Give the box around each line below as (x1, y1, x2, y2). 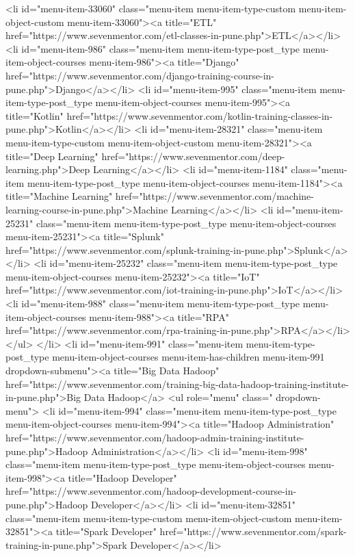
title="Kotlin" (5, 108, 64, 122)
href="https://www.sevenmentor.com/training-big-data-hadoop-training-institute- (5, 376, 349, 391)
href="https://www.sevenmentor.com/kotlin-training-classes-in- (66, 108, 333, 122)
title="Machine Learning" (5, 189, 113, 203)
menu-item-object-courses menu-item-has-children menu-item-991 (52, 350, 325, 364)
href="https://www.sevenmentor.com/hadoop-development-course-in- (5, 484, 297, 498)
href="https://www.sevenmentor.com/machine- (115, 189, 314, 203)
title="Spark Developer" (55, 524, 157, 539)
